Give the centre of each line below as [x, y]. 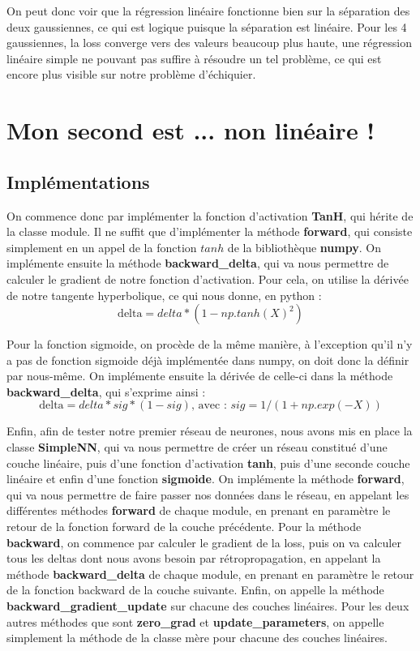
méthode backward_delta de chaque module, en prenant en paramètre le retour [210, 574]
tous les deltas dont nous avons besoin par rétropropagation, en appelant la [194, 558]
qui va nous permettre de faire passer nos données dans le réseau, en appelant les [208, 494]
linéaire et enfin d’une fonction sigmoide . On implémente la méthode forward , [206, 479]
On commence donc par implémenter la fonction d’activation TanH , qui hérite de [210, 215]
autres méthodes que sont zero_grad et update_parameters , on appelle [195, 621]
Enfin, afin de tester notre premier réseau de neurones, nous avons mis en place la [210, 431]
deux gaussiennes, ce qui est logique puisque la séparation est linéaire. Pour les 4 [207, 26]
